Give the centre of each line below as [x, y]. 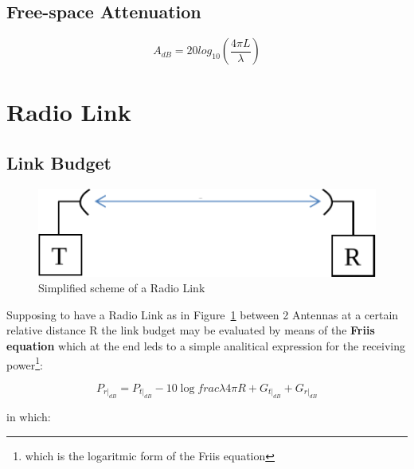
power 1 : [25, 363]
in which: [29, 417]
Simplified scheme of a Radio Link [122, 288]
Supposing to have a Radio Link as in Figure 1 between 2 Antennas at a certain [203, 314]
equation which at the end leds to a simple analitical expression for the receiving [206, 345]
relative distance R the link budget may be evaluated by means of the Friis [191, 330]
